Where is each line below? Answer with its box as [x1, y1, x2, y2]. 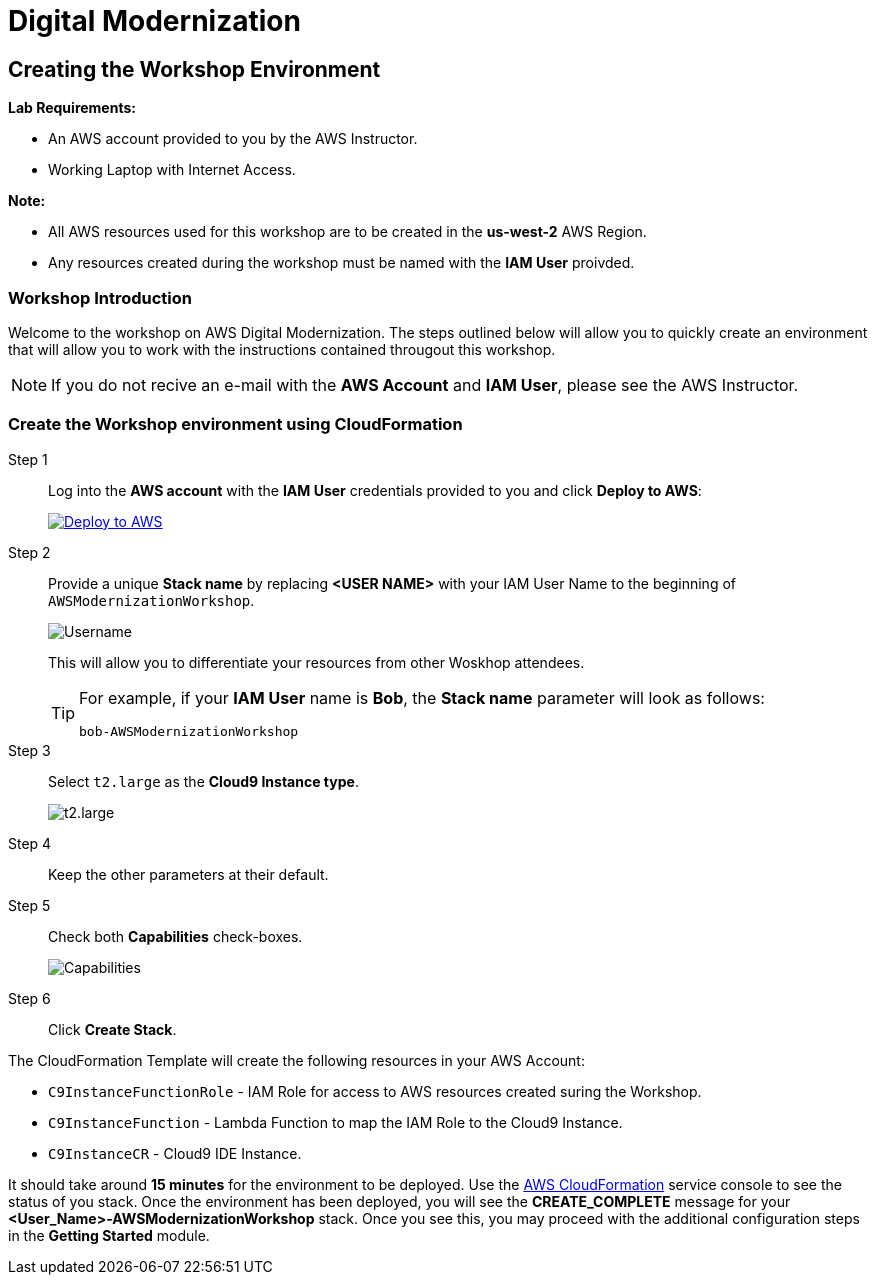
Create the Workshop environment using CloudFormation [8, 414, 463, 435]
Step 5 [8, 896, 51, 914]
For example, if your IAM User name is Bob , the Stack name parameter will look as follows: [79, 687, 765, 708]
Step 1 [8, 450, 48, 468]
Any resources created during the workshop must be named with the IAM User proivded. [48, 254, 635, 272]
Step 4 [8, 834, 52, 852]
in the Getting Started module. [8, 1226, 210, 1244]
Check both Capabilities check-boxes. [48, 927, 303, 945]
